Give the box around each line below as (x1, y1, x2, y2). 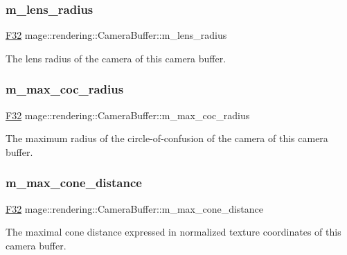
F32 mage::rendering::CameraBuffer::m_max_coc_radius (6, 107, 250, 122)
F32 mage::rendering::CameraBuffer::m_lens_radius (6, 28, 227, 42)
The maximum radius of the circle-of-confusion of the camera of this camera (6, 131, 328, 146)
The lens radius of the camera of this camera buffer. (6, 51, 226, 65)
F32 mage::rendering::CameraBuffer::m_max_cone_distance (6, 201, 264, 216)
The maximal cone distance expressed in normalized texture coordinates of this (6, 225, 341, 239)
